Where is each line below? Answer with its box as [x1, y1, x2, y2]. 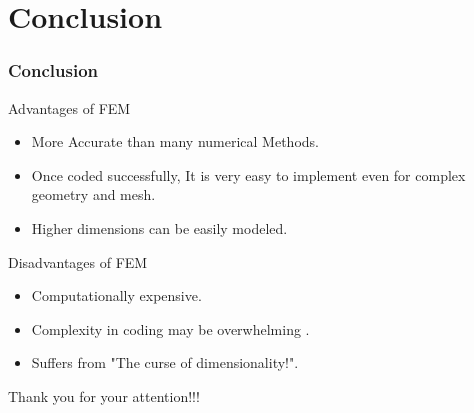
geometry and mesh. [31, 184, 156, 205]
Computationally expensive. [31, 285, 202, 306]
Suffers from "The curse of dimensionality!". [31, 352, 299, 373]
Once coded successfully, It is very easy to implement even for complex [31, 164, 466, 185]
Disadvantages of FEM [8, 251, 148, 272]
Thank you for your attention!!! [8, 385, 200, 406]
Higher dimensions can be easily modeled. [31, 217, 288, 238]
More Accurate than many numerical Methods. [31, 131, 319, 152]
